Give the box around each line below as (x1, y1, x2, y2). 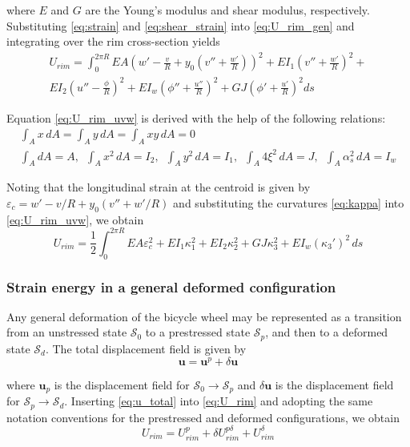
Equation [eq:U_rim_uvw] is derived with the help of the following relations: (6, 109, 386, 126)
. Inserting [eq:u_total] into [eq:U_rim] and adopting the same (64, 393, 373, 409)
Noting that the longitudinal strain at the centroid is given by (6, 179, 311, 195)
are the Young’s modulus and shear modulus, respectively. (85, 2, 370, 18)
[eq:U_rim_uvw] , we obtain (6, 211, 144, 228)
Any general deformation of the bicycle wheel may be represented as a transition (6, 308, 402, 324)
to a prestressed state (145, 324, 251, 340)
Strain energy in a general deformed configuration (6, 276, 336, 296)
